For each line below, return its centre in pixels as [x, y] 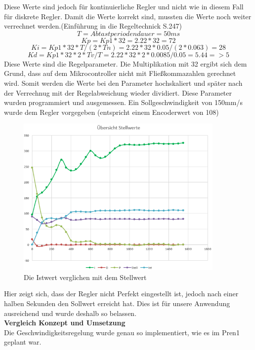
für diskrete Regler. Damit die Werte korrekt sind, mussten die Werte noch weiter [128, 16]
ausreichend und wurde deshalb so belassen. [70, 313]
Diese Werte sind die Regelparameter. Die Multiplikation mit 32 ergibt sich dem [126, 63]
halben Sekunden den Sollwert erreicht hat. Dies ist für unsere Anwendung [117, 303]
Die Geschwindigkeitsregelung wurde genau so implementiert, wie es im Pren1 [122, 332]
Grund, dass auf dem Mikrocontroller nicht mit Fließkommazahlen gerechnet [120, 73]
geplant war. [23, 342]
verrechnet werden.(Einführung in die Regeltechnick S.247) [93, 26]
